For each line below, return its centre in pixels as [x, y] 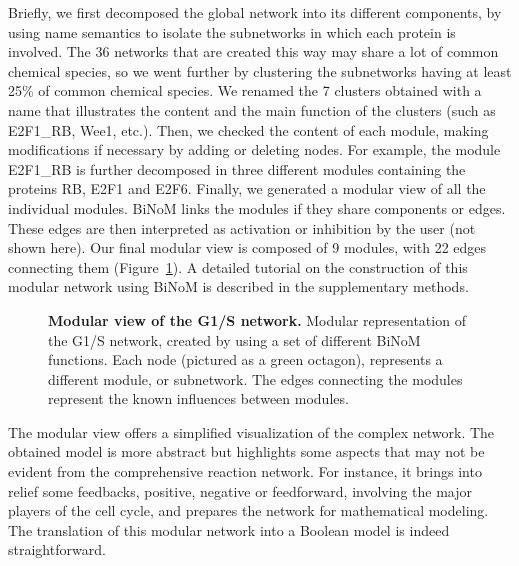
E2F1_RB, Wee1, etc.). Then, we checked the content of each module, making [248, 129]
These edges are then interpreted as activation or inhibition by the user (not [242, 227]
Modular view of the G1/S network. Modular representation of [257, 319]
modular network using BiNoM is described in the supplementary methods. [238, 286]
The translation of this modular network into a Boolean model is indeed [229, 529]
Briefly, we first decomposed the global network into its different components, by [255, 12]
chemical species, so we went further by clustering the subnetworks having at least [260, 70]
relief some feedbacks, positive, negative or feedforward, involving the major [240, 490]
